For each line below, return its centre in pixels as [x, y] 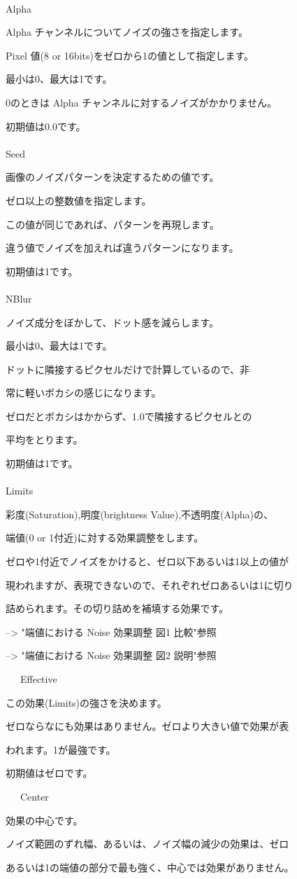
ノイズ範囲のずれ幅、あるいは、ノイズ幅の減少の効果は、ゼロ [147, 844]
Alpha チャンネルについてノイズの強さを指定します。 [127, 32]
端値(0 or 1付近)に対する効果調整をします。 [105, 538]
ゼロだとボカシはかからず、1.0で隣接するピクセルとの [129, 416]
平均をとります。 [44, 439]
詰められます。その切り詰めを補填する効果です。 [117, 608]
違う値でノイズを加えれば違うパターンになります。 [122, 248]
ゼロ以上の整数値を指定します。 [79, 200]
